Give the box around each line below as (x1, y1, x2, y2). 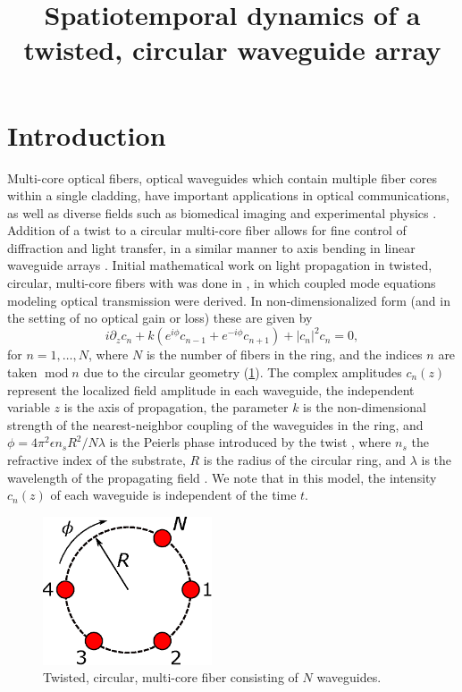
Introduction (7, 116, 166, 153)
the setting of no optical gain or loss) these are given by (7, 308, 313, 327)
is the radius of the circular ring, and (203, 450, 407, 468)
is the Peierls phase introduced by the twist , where (109, 433, 391, 451)
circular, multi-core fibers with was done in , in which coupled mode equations (7, 274, 436, 292)
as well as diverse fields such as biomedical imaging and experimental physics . (7, 203, 437, 222)
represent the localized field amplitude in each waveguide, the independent (7, 380, 415, 399)
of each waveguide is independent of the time (50, 485, 297, 504)
